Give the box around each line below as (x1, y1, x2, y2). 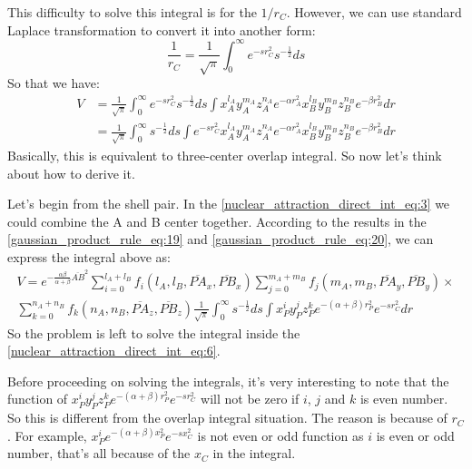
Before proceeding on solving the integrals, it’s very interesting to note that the (7, 371, 449, 390)
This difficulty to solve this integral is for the (7, 3, 257, 21)
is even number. (359, 389, 448, 408)
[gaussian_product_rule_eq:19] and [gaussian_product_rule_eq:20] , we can (7, 230, 434, 249)
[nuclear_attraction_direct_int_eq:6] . (7, 341, 221, 360)
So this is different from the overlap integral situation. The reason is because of (7, 408, 447, 427)
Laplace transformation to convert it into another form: (7, 20, 316, 39)
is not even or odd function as (197, 425, 364, 445)
